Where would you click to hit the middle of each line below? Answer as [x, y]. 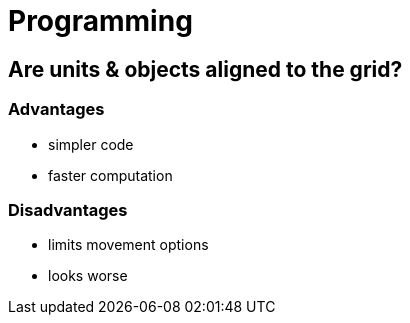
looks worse [88, 276]
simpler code [91, 144]
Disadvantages [68, 209]
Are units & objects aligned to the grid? [205, 69]
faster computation [110, 175]
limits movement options [128, 245]
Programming [100, 21]
